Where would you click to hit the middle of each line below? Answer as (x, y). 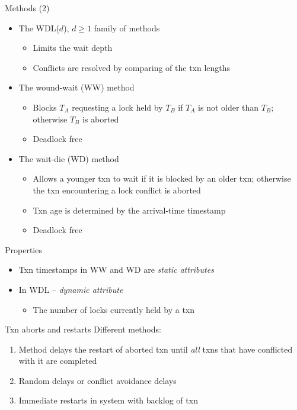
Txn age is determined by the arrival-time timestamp (129, 210)
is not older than (229, 107)
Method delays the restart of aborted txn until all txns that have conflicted (156, 349)
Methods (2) (27, 8)
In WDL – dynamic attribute (71, 289)
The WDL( (39, 28)
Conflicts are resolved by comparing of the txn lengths (132, 67)
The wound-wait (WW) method (76, 87)
